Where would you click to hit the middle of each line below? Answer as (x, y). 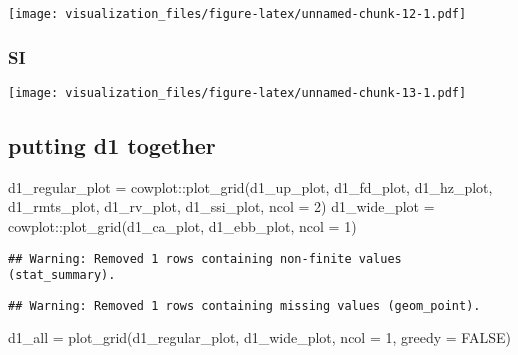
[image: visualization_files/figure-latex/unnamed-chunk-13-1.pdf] (237, 92)
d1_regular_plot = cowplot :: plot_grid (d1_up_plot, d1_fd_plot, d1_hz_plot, (250, 186)
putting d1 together (112, 144)
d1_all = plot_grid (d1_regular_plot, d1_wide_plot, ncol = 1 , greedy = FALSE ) (259, 337)
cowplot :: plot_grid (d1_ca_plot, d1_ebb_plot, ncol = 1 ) (182, 225)
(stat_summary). (62, 275)
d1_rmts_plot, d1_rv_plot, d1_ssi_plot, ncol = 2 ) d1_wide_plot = (221, 206)
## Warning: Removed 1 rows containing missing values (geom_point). (244, 305)
